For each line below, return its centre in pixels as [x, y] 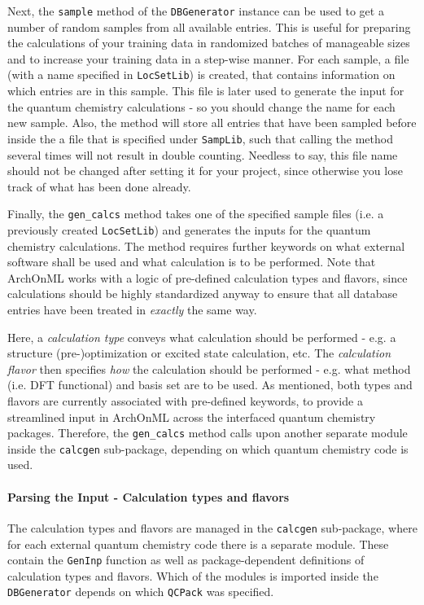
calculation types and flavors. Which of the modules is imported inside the [193, 575]
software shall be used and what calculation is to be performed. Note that [192, 262]
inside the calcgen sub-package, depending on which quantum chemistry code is [208, 448]
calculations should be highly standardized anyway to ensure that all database [203, 294]
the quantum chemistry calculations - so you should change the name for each [201, 106]
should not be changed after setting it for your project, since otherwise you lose [205, 171]
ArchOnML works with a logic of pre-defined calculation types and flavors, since [208, 277]
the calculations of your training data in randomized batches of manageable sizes [209, 43]
